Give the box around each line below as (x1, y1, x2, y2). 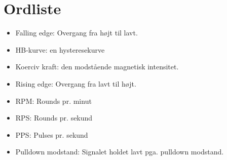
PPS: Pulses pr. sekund (15, 129, 88, 140)
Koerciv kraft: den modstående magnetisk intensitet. (15, 61, 179, 72)
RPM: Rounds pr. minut (15, 95, 92, 106)
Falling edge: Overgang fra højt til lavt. (15, 27, 138, 38)
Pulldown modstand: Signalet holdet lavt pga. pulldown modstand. (15, 146, 224, 157)
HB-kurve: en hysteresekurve (15, 44, 105, 55)
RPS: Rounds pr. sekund (15, 112, 93, 123)
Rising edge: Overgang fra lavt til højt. (15, 78, 136, 89)
